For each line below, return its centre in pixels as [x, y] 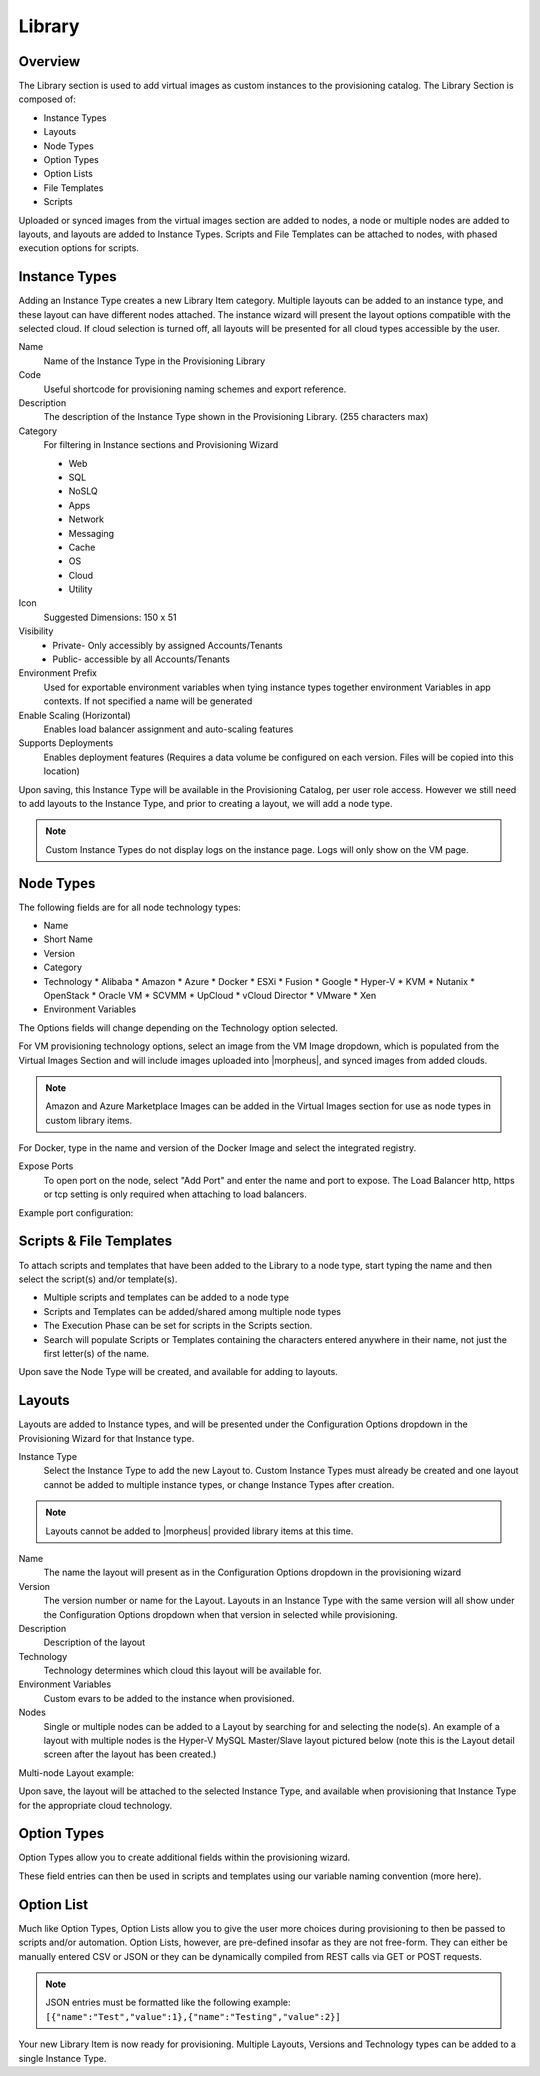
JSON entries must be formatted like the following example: [168, 2002]
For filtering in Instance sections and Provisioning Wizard [161, 445]
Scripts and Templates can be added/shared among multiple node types [192, 1311]
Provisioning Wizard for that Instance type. [106, 1438]
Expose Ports [46, 1166]
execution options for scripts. [79, 248]
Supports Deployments [66, 743]
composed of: [47, 99]
